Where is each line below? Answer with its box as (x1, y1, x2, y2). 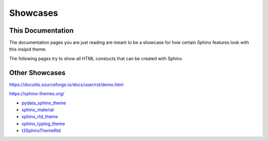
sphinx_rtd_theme (21, 114, 58, 120)
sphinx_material (21, 107, 54, 113)
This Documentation (9, 26, 74, 35)
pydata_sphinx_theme (21, 100, 67, 106)
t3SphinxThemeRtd (21, 128, 61, 134)
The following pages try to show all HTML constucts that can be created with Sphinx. (9, 55, 184, 62)
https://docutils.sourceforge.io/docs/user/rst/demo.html (9, 81, 124, 87)
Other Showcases (9, 69, 66, 77)
